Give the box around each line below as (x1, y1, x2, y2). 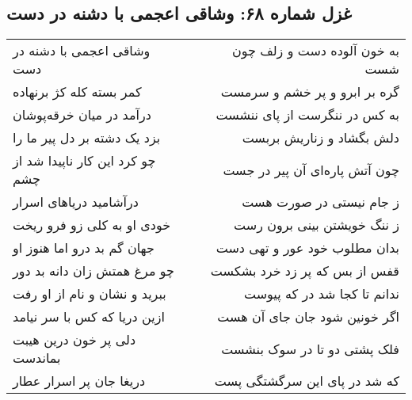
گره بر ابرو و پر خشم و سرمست (220, 82, 399, 101)
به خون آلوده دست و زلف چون (231, 41, 399, 60)
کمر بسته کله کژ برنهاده (13, 82, 142, 101)
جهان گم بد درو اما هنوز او (13, 238, 154, 257)
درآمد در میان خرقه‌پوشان (13, 105, 151, 124)
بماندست (13, 349, 61, 368)
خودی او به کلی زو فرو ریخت (13, 215, 171, 234)
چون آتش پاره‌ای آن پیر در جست (223, 160, 399, 179)
